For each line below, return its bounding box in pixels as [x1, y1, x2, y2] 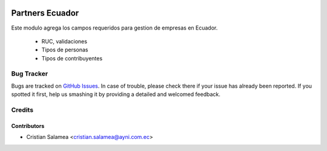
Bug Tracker [11, 69, 48, 78]
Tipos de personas [41, 46, 88, 54]
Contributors [11, 122, 45, 129]
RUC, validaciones [41, 37, 88, 45]
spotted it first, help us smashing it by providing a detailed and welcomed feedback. [11, 91, 220, 98]
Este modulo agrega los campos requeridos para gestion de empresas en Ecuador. [11, 24, 218, 31]
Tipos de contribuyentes [41, 54, 103, 62]
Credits [11, 106, 33, 114]
